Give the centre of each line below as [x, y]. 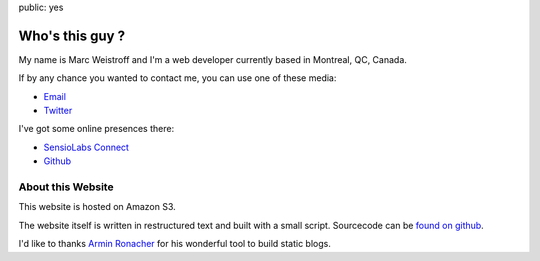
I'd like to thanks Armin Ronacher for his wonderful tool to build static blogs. [175, 244]
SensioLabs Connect [86, 147]
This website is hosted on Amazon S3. [97, 207]
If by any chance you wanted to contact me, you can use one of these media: [177, 78]
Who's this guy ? [71, 35]
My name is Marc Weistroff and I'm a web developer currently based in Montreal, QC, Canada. [212, 59]
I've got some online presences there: [96, 129]
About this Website [66, 187]
